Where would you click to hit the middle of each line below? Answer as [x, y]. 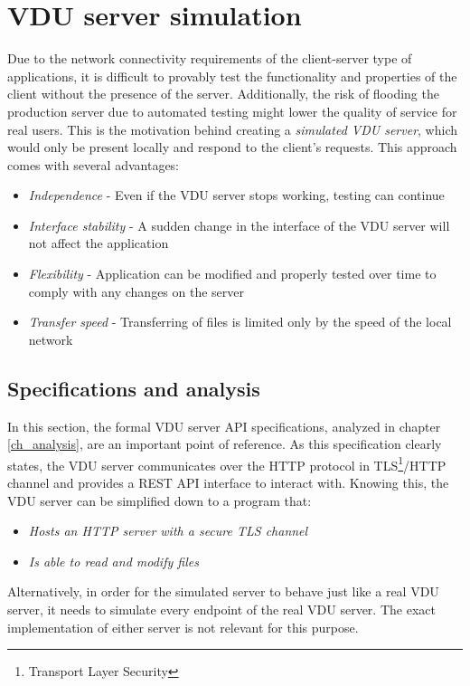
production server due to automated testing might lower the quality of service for [232, 111]
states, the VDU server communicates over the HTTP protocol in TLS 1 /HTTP [227, 463]
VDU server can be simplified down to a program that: [160, 500]
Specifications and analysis [134, 388]
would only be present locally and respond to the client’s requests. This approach [232, 147]
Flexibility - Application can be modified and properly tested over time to [232, 274]
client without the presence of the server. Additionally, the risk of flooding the [223, 94]
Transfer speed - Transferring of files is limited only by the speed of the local [240, 322]
